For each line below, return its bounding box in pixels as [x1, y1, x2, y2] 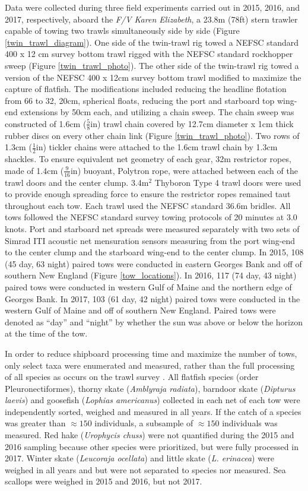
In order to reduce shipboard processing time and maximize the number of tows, [5, 347, 297, 359]
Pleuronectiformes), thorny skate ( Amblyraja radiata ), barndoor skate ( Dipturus [5, 382, 296, 394]
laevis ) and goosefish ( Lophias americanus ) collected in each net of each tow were [5, 394, 300, 406]
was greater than [5, 417, 66, 429]
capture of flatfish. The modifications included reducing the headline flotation [5, 83, 287, 95]
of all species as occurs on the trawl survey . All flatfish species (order [5, 370, 259, 383]
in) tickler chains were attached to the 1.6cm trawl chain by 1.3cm [36, 141, 278, 153]
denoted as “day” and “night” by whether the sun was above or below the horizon [5, 315, 303, 328]
